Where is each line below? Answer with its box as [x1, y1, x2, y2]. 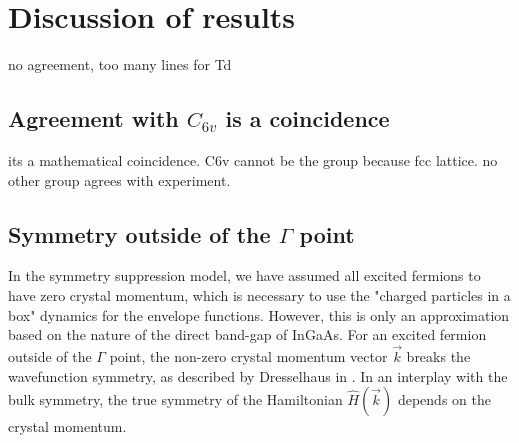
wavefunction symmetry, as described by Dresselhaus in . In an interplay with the [8, 365, 508, 386]
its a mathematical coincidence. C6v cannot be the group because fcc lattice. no [8, 149, 498, 170]
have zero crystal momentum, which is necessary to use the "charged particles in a [8, 284, 511, 305]
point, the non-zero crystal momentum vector [109, 345, 388, 366]
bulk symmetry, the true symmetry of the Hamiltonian [8, 389, 343, 410]
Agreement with [8, 103, 179, 134]
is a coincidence [225, 103, 390, 134]
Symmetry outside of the [8, 218, 271, 249]
